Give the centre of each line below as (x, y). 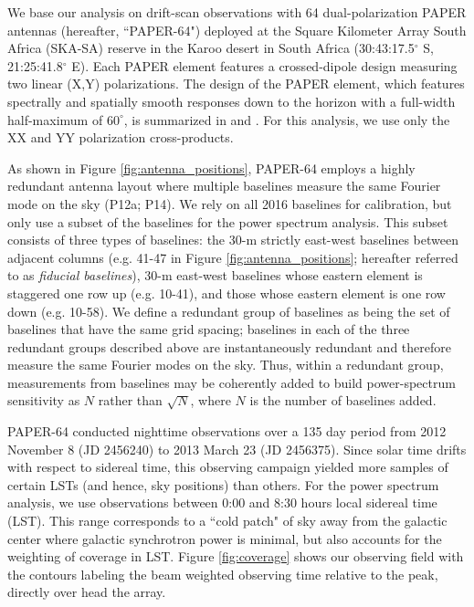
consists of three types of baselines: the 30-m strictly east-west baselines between (233, 240)
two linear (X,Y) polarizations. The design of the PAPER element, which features (236, 84)
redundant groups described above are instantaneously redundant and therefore (229, 346)
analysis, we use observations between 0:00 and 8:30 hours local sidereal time (222, 502)
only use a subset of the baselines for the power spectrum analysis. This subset (228, 221)
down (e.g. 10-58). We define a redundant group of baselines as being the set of (229, 311)
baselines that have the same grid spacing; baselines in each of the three (209, 329)
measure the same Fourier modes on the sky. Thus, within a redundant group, (226, 365)
